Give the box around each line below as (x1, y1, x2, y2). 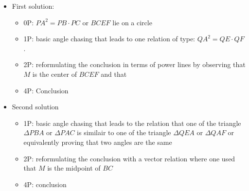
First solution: (12, 1, 54, 11)
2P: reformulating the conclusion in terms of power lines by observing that (23, 59, 246, 69)
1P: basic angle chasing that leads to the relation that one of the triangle (23, 118, 241, 128)
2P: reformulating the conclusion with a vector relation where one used (23, 153, 235, 163)
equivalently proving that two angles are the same (23, 137, 172, 147)
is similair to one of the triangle (77, 127, 171, 138)
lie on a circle (112, 17, 152, 27)
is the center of (32, 69, 77, 79)
